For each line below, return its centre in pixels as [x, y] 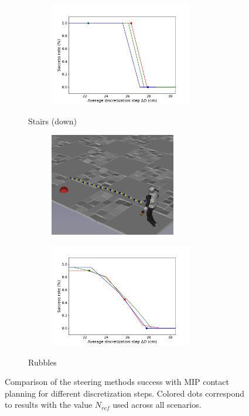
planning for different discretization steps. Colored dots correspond [125, 393]
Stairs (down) [52, 121]
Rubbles [42, 362]
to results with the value [49, 405]
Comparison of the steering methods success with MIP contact [117, 382]
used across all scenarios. [157, 405]
